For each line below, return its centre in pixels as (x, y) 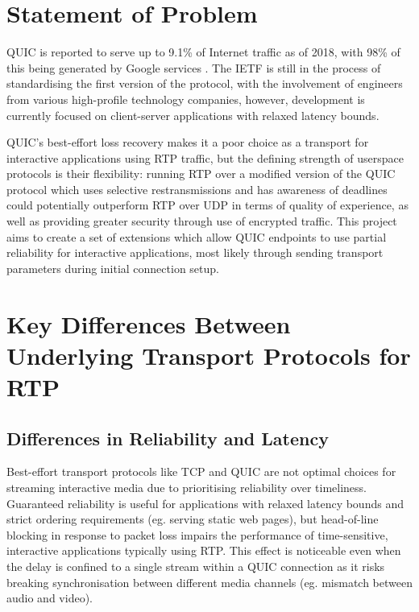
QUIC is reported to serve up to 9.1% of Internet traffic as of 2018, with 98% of (203, 52)
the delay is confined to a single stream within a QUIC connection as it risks (196, 566)
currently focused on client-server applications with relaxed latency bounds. (193, 115)
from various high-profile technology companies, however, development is (186, 99)
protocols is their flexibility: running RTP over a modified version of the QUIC (201, 174)
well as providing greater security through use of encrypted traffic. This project (202, 221)
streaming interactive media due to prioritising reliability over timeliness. (187, 487)
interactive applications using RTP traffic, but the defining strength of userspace (205, 157)
